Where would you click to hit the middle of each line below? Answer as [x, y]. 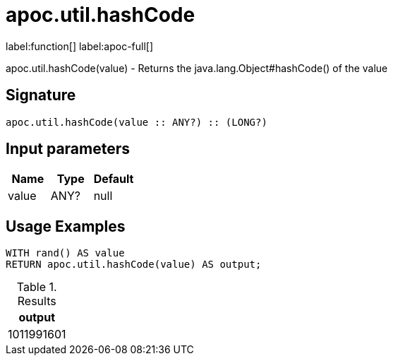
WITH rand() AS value [65, 253]
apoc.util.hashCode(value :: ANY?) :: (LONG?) [137, 122]
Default [114, 179]
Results [37, 301]
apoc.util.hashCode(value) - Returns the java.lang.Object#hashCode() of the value [197, 68]
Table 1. [37, 287]
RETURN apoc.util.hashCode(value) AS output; [134, 265]
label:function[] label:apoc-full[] [80, 46]
